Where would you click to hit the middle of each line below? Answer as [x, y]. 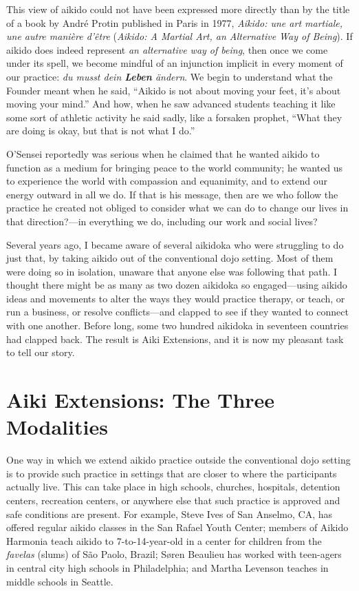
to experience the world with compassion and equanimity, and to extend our [167, 181]
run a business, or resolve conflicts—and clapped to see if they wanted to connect [177, 312]
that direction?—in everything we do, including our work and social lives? [162, 221]
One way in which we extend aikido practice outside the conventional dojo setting [178, 460]
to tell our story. [41, 352]
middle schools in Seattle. [60, 581]
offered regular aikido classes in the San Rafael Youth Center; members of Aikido [177, 527]
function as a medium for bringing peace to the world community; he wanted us [175, 167]
